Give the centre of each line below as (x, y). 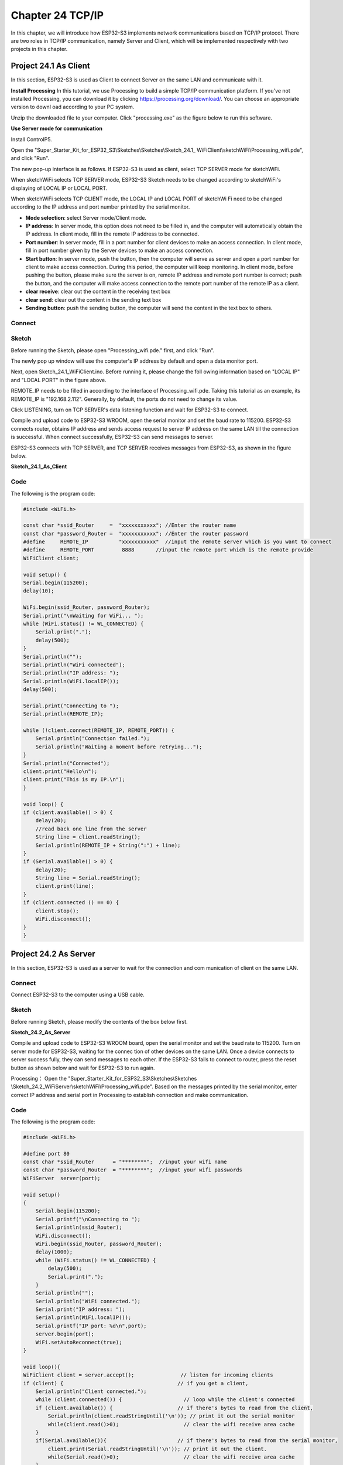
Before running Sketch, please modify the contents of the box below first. (99, 1021)
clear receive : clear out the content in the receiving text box (98, 292)
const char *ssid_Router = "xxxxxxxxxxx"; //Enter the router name (130, 525)
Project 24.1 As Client (50, 66)
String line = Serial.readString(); (88, 878)
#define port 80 (47, 1154)
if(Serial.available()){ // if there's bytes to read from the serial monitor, (187, 1441)
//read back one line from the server (91, 829)
